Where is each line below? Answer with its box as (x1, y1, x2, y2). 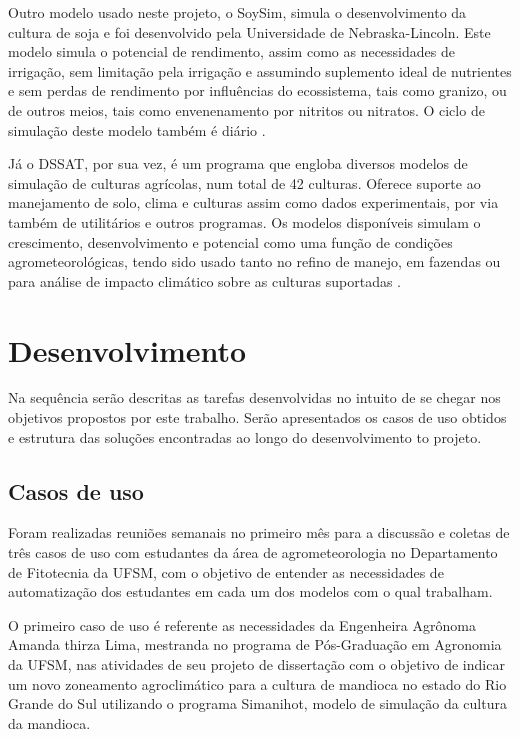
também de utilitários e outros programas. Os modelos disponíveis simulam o (8, 211, 481, 232)
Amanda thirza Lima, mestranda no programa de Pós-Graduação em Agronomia (8, 634, 502, 655)
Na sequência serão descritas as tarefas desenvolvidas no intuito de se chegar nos (8, 387, 501, 408)
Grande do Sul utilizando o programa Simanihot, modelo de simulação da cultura (8, 693, 507, 714)
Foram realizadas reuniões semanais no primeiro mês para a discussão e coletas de (8, 522, 510, 543)
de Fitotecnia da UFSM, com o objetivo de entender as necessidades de (8, 561, 444, 582)
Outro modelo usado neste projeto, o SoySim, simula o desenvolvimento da (8, 2, 467, 22)
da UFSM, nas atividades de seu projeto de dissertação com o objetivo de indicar (8, 653, 505, 674)
